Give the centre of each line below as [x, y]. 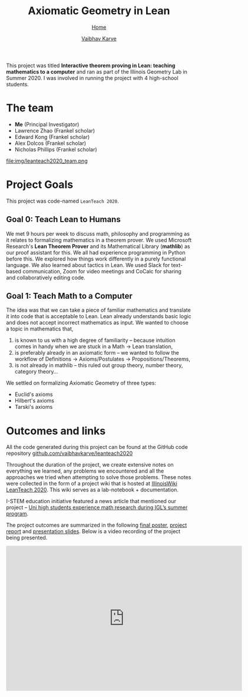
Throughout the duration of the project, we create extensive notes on [90, 465]
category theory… [36, 372]
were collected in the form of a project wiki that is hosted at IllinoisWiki [92, 484]
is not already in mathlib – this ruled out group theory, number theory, [99, 365]
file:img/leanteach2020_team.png [47, 161]
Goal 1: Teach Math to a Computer [69, 296]
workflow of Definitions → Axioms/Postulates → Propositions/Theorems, [102, 359]
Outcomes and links [56, 431]
